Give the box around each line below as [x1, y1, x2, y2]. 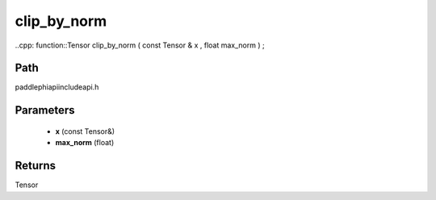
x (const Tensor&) [55, 126, 115, 136]
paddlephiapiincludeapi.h [15, 82, 99, 92]
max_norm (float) [55, 138, 115, 148]
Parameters [15, 103, 75, 117]
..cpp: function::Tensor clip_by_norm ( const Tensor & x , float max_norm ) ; [15, 40, 266, 50]
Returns [15, 159, 57, 173]
